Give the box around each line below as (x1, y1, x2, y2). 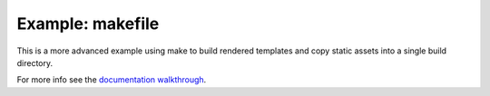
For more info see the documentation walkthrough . (16, 74, 207, 85)
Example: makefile (16, 14, 160, 34)
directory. (16, 57, 54, 68)
